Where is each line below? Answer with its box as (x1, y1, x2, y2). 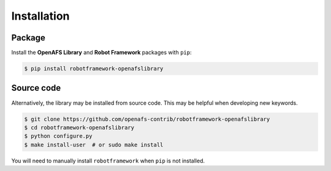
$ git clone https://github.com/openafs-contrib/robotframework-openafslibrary (24, 115, 270, 123)
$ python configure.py (24, 132, 93, 140)
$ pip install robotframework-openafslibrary (24, 65, 164, 72)
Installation (11, 9, 70, 23)
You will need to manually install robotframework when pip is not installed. (11, 157, 205, 164)
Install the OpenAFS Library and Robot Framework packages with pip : (11, 49, 192, 56)
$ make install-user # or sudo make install (24, 141, 164, 148)
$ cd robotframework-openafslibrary (24, 124, 135, 131)
